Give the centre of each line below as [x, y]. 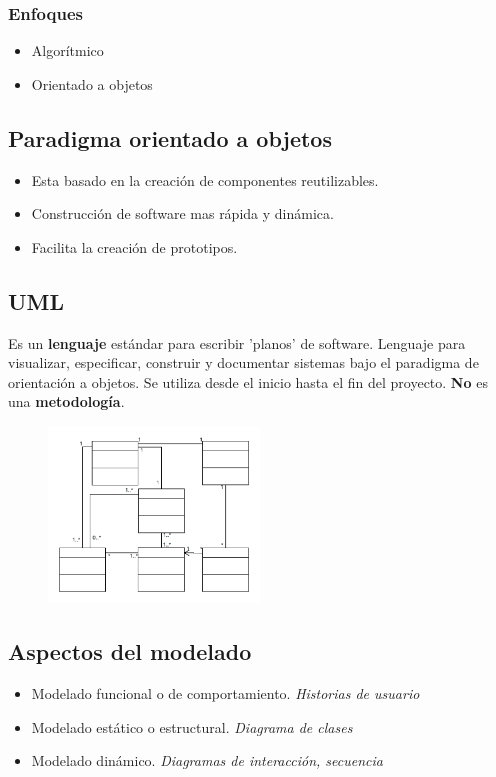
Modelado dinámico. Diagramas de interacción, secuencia [207, 760]
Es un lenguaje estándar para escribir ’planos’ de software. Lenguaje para [237, 342]
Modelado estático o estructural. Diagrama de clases [192, 726]
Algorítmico [67, 50]
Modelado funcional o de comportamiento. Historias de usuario [225, 693]
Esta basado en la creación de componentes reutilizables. [205, 179]
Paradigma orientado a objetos [170, 137]
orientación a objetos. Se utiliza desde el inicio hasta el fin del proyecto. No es [248, 381]
